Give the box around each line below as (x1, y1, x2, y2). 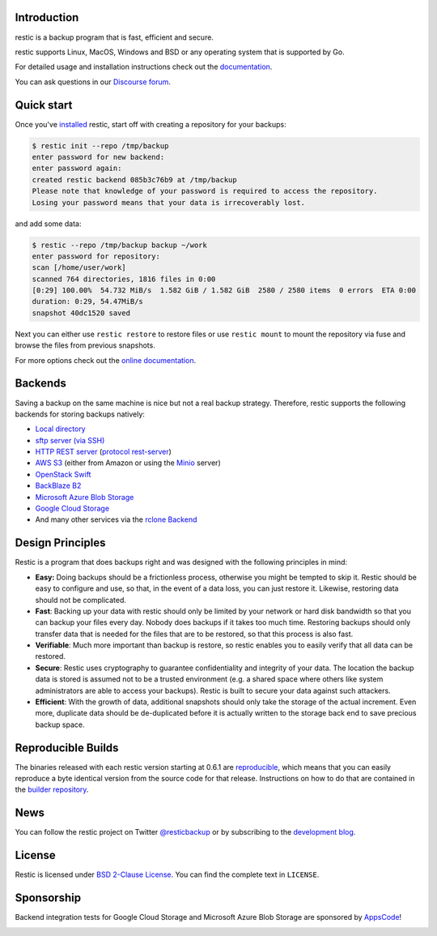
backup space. (35, 720, 85, 729)
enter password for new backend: (32, 152, 165, 161)
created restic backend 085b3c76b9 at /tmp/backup (32, 175, 238, 184)
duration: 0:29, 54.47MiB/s (32, 297, 143, 306)
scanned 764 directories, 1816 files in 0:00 (32, 274, 216, 284)
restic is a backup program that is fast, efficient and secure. (15, 32, 214, 42)
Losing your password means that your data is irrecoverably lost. (32, 198, 306, 207)
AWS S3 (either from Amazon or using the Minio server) (35, 458, 222, 468)
